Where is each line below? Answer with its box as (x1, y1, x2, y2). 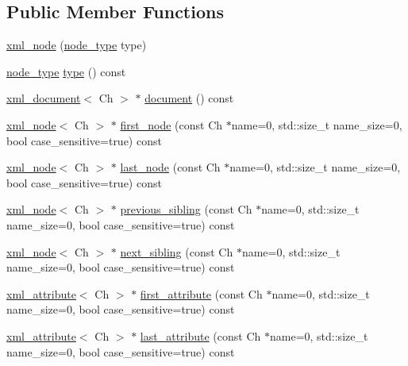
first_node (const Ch (120, 116, 223, 133)
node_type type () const (6, 63, 126, 79)
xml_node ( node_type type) (6, 37, 147, 53)
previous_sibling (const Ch (120, 201, 252, 218)
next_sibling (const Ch (120, 243, 233, 260)
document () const (144, 90, 234, 106)
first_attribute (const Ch (140, 285, 263, 302)
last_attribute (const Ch (140, 327, 261, 344)
